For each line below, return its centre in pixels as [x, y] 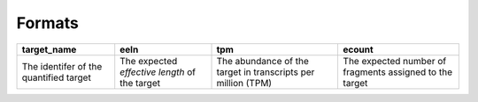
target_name [49, 49]
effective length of [158, 72]
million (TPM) [244, 83]
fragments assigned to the [398, 72]
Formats [47, 23]
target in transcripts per [266, 72]
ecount [358, 49]
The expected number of [395, 61]
